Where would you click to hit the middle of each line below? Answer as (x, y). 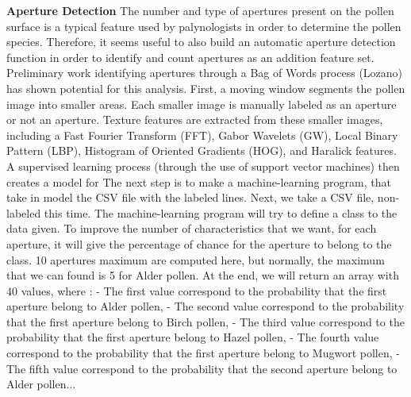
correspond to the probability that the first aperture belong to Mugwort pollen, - (203, 353)
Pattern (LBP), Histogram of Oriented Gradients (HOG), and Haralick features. (202, 150)
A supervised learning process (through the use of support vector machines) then (203, 166)
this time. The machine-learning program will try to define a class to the (221, 212)
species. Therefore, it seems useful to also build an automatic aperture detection (201, 42)
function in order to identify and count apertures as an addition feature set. (190, 57)
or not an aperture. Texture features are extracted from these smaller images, (195, 119)
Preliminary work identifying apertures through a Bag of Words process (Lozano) (205, 73)
